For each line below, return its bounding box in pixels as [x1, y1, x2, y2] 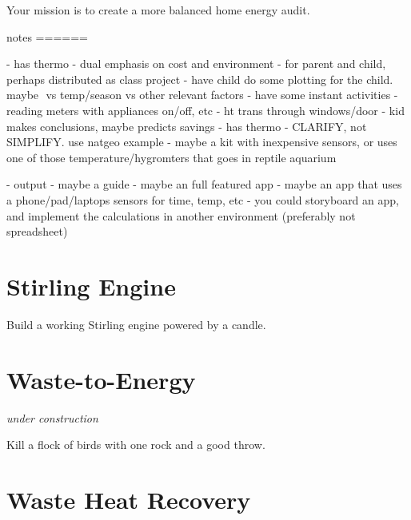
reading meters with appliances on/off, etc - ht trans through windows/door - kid [6, 101, 405, 118]
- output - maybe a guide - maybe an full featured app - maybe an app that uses [6, 176, 402, 193]
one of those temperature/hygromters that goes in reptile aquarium [6, 149, 337, 165]
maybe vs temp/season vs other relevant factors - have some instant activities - [6, 86, 398, 103]
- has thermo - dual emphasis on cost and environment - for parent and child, [6, 55, 386, 72]
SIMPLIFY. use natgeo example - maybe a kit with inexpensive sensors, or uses [6, 133, 397, 150]
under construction [6, 409, 98, 426]
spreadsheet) [6, 223, 68, 240]
